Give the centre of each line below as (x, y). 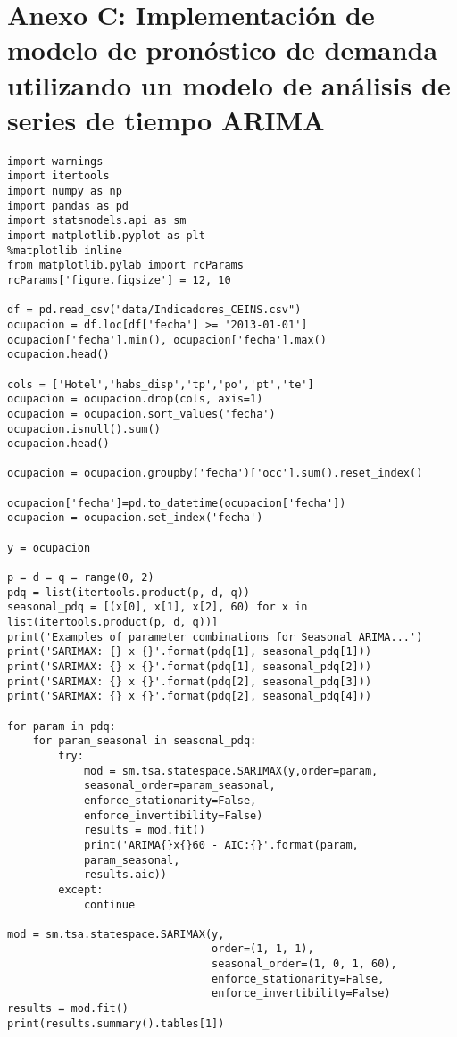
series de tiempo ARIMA (166, 119)
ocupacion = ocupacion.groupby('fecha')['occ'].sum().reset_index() (215, 473)
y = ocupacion (49, 548)
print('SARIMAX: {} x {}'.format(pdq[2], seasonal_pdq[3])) (190, 681)
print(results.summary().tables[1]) (116, 1023)
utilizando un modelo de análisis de (229, 84)
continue (109, 904)
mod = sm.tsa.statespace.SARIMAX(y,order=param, (231, 771)
